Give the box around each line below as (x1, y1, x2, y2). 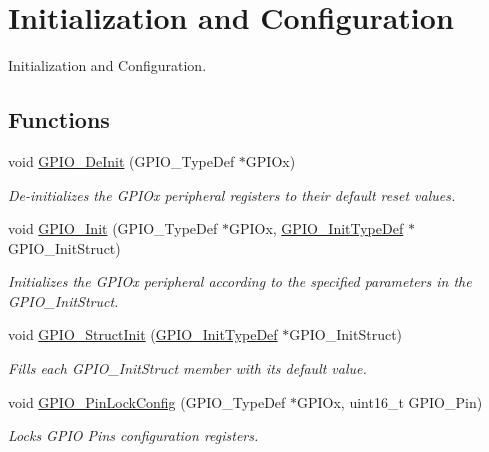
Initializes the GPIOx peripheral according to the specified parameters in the (8, 271, 472, 292)
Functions (8, 104, 110, 135)
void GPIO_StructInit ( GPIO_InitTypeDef (8, 324, 278, 345)
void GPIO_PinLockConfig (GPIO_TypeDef (8, 391, 286, 412)
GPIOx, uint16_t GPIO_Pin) (297, 391, 483, 412)
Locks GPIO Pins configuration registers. (8, 425, 259, 446)
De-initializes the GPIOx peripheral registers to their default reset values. (8, 184, 456, 205)
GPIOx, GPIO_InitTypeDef (228, 218, 404, 239)
